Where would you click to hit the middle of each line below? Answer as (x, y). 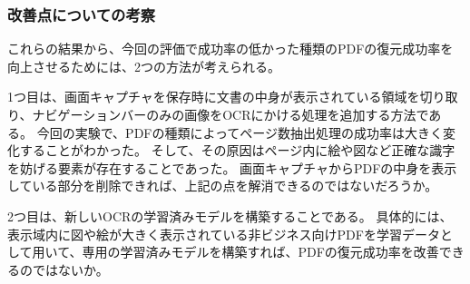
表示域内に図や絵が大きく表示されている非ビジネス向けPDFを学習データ (224, 234)
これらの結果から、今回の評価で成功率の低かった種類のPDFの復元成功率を (230, 49)
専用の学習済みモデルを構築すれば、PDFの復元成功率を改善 (260, 252)
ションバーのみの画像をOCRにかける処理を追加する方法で (256, 114)
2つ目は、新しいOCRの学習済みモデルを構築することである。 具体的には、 (230, 215)
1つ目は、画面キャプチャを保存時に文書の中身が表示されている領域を (214, 97)
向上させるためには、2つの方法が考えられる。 (144, 66)
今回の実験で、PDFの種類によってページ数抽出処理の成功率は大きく (240, 132)
